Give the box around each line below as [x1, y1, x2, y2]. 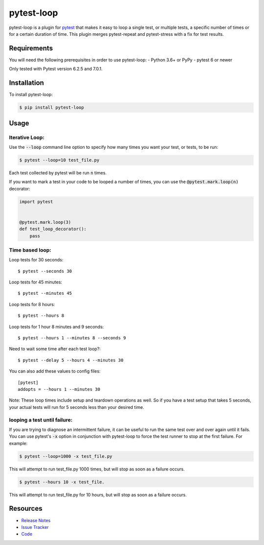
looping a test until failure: [9, 416, 73, 423]
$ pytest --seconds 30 [18, 268, 72, 274]
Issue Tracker [21, 524, 49, 530]
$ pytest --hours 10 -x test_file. [19, 479, 105, 485]
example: [9, 440, 28, 446]
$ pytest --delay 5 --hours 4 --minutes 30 [18, 357, 124, 363]
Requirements [9, 44, 53, 52]
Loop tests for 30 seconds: [9, 257, 64, 263]
